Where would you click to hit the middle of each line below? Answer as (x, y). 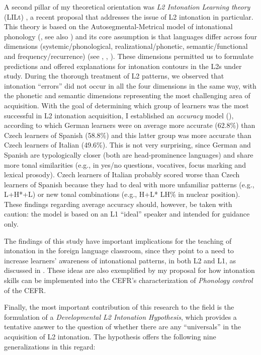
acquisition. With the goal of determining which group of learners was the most (126, 105)
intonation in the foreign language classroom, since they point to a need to (119, 251)
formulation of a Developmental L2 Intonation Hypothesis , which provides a (120, 316)
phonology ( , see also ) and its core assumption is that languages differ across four (130, 36)
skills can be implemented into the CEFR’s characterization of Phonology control (128, 280)
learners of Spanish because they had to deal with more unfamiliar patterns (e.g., (129, 184)
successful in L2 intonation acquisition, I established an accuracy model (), (119, 115)
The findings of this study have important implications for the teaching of (118, 240)
